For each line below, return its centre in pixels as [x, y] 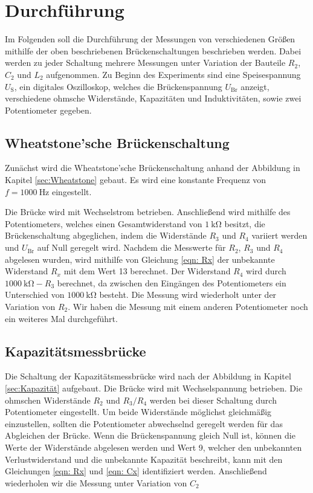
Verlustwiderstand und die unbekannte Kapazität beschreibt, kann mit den [144, 459]
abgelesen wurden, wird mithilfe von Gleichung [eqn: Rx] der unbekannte [140, 259]
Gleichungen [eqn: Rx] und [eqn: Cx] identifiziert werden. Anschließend [136, 471]
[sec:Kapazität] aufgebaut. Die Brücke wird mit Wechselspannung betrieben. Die [154, 388]
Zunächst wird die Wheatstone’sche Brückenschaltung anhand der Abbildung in [153, 168]
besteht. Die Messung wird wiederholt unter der [188, 295]
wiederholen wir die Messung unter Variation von [96, 482]
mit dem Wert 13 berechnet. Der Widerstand [147, 271]
